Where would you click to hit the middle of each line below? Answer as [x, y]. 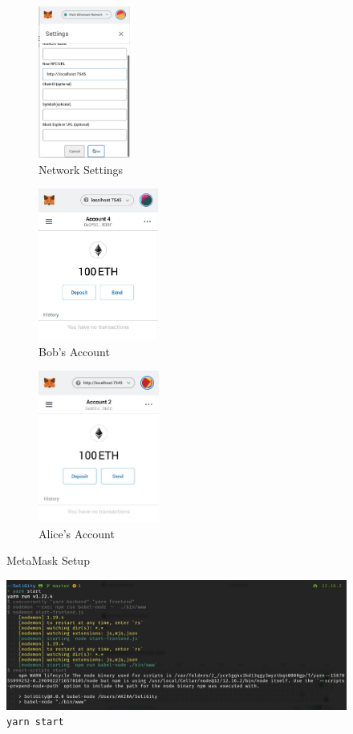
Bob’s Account [74, 351]
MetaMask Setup [48, 560]
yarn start [35, 722]
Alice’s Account [77, 533]
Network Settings [81, 169]
